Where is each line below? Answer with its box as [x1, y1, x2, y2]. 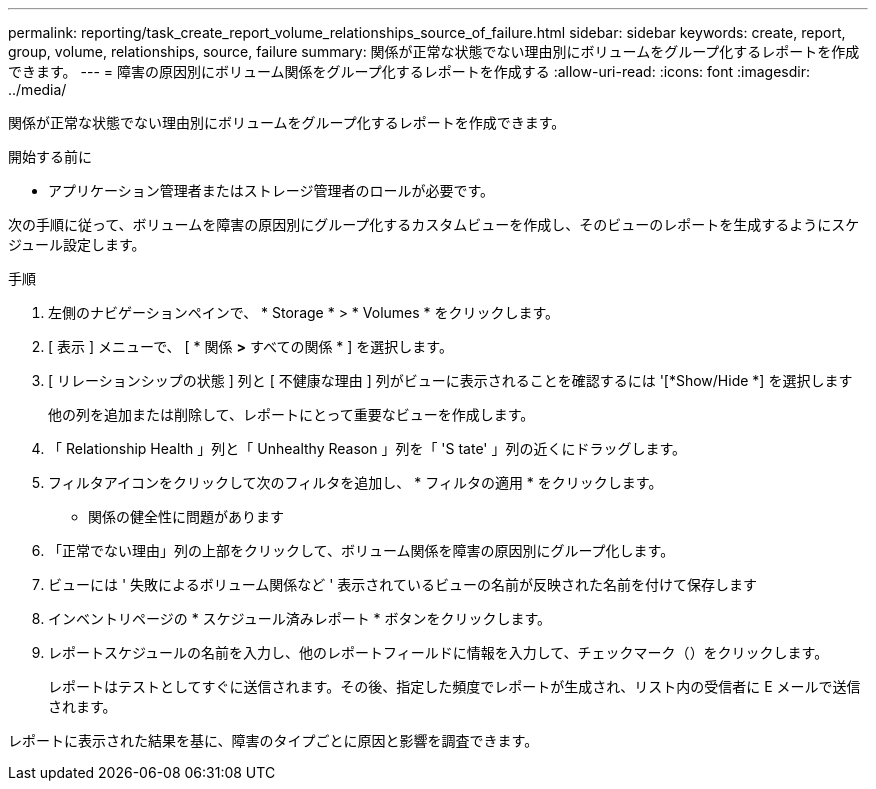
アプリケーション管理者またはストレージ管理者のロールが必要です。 [48, 182, 495, 199]
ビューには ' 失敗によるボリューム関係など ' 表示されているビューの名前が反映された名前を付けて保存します [48, 576, 757, 593]
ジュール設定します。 [8, 236, 146, 253]
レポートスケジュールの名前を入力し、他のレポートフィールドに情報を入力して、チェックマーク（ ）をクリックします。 [48, 644, 829, 661]
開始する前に [8, 148, 92, 165]
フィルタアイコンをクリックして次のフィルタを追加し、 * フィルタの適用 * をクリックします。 [48, 474, 663, 491]
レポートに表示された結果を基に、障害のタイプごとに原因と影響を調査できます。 [8, 732, 539, 749]
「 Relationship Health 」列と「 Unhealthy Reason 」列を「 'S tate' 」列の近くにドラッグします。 [48, 440, 687, 457]
